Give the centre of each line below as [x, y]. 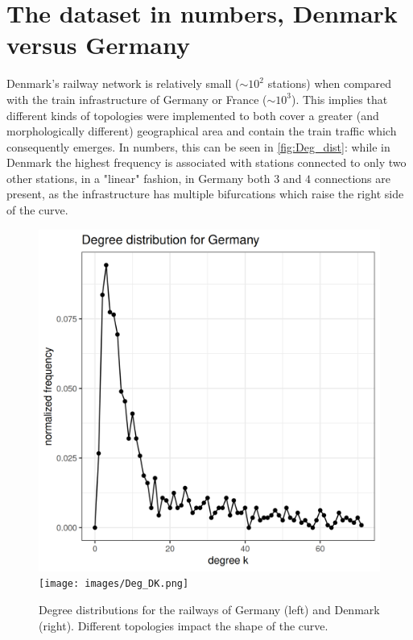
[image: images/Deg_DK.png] [114, 584]
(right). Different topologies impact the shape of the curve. [184, 625]
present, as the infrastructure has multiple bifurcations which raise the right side [205, 194]
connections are [352, 178]
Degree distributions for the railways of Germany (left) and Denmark [209, 609]
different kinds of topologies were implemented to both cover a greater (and [193, 115]
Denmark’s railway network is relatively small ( [123, 83]
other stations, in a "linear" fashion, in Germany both [138, 178]
